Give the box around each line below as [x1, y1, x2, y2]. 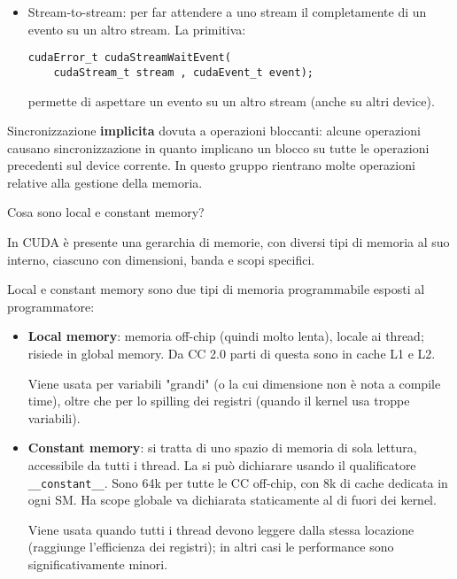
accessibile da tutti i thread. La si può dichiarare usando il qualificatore [27, 456, 416, 474]
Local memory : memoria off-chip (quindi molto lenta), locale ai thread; [27, 327, 424, 345]
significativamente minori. [27, 555, 168, 574]
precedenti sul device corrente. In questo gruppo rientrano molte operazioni [7, 156, 415, 174]
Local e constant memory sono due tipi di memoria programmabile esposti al [7, 280, 425, 298]
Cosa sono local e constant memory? [7, 203, 205, 221]
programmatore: [7, 297, 95, 315]
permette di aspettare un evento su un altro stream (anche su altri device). [27, 91, 435, 110]
